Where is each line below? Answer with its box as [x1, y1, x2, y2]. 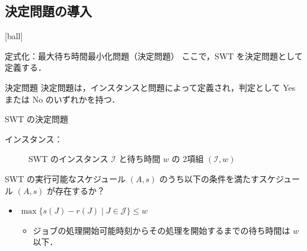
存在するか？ [55, 184, 105, 196]
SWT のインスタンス [28, 152, 108, 165]
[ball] [5, 30, 23, 42]
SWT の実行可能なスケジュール [5, 172, 126, 185]
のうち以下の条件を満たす [159, 172, 260, 185]
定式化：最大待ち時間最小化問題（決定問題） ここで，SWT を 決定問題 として [5, 49, 303, 62]
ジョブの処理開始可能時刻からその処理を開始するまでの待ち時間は [33, 224, 290, 236]
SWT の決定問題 [5, 113, 68, 125]
